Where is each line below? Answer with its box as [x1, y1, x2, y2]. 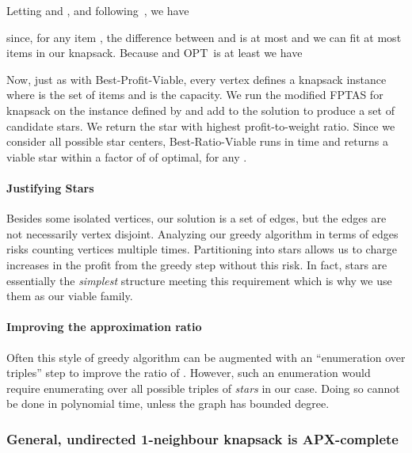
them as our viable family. [6, 287, 133, 304]
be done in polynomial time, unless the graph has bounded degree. [6, 395, 330, 412]
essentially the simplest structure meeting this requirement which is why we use [6, 272, 392, 288]
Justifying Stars [6, 179, 94, 196]
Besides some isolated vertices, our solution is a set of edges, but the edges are [6, 210, 387, 226]
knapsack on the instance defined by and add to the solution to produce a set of [6, 101, 395, 118]
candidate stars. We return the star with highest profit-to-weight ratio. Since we [6, 117, 395, 134]
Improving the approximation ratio [6, 318, 202, 335]
